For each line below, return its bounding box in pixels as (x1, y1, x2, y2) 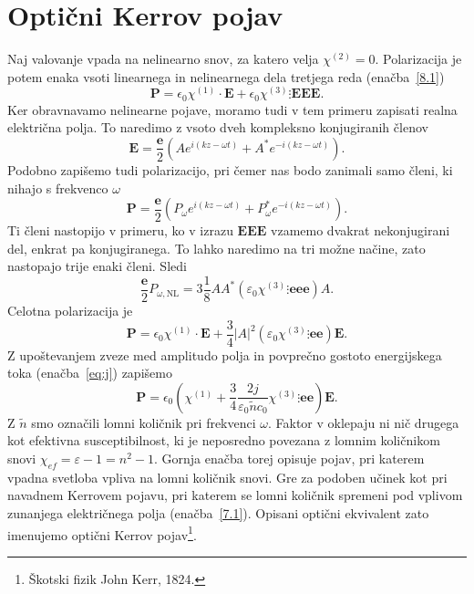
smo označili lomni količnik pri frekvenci (31, 412, 256, 432)
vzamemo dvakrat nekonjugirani (271, 221, 450, 240)
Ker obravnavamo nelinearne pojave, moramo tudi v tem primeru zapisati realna (7, 99, 458, 119)
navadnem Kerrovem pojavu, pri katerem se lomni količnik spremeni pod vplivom (7, 485, 463, 505)
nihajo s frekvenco (7, 178, 108, 197)
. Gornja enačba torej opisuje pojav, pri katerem (153, 449, 425, 468)
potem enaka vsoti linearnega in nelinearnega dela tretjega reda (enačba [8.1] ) (7, 67, 445, 86)
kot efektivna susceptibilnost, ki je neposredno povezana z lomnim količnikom (7, 431, 440, 450)
